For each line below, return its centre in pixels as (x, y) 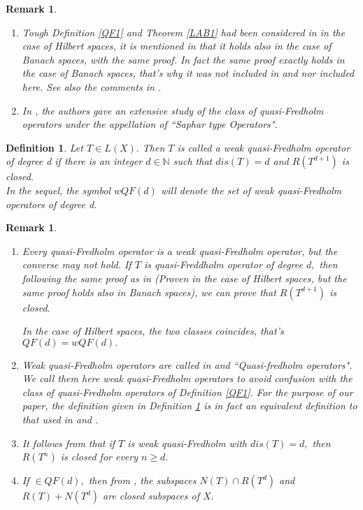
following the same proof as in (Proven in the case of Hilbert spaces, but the (184, 278)
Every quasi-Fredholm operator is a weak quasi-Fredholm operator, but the (180, 250)
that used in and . (60, 420)
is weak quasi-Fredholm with (187, 443)
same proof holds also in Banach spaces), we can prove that (149, 292)
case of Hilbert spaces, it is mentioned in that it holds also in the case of (177, 46)
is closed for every (99, 457)
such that (193, 161)
